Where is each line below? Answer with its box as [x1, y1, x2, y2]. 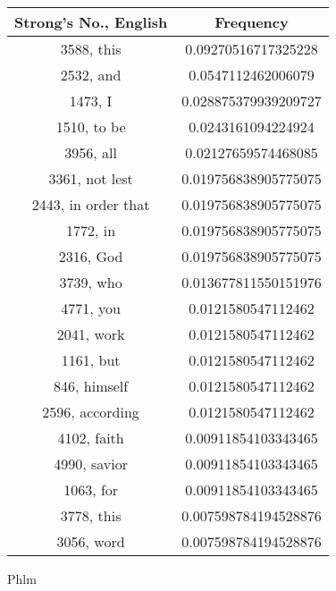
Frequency [214, 12, 289, 32]
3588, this [60, 38, 122, 59]
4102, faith [57, 427, 124, 448]
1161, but [61, 350, 121, 370]
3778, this [60, 505, 122, 526]
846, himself [54, 376, 129, 396]
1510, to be [55, 116, 126, 137]
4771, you [61, 298, 121, 318]
